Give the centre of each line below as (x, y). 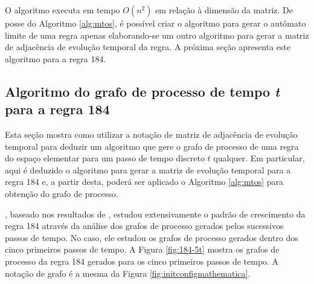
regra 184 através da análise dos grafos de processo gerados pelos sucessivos (144, 226)
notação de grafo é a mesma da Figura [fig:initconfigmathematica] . (128, 273)
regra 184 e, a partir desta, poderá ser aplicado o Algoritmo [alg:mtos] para (144, 182)
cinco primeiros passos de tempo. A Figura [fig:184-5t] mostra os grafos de (142, 249)
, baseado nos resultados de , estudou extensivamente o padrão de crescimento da (155, 214)
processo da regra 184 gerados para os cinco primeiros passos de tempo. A (142, 261)
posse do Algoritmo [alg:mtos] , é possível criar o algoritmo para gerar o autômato (155, 23)
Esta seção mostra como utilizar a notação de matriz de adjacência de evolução (151, 134)
